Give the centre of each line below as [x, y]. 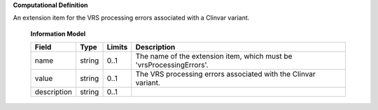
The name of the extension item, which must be [214, 56]
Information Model [58, 33]
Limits [117, 47]
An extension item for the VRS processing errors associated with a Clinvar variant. [131, 18]
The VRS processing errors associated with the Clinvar [226, 74]
